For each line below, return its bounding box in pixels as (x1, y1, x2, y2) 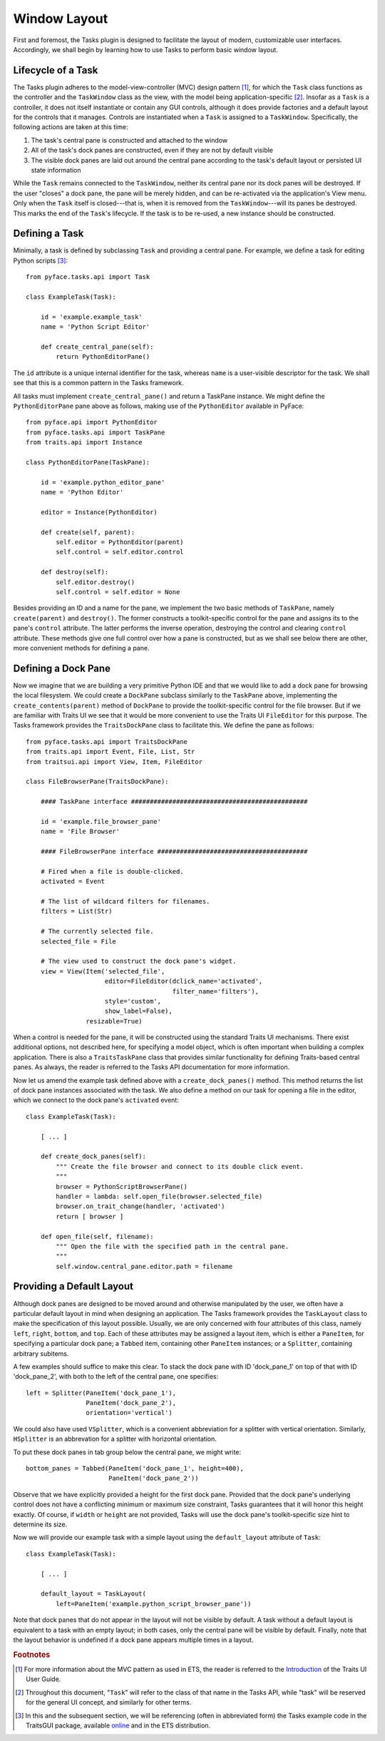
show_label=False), (104, 1007, 173, 1016)
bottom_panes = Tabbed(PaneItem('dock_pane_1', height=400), (26, 1464, 244, 1473)
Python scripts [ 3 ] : (13, 256, 68, 265)
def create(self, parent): (40, 528, 135, 536)
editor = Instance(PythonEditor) (40, 508, 158, 516)
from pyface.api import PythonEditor (26, 418, 158, 427)
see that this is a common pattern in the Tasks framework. (13, 379, 185, 387)
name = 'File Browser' (40, 827, 120, 836)
